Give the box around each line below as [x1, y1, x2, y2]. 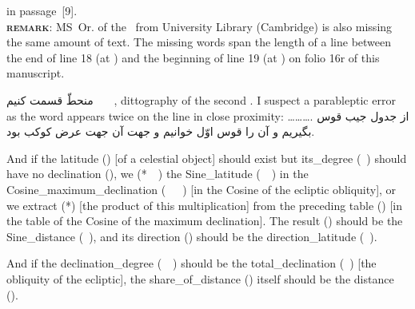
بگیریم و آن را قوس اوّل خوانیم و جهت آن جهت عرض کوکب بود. [6, 123, 315, 140]
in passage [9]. [6, 2, 78, 18]
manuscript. [6, 65, 65, 81]
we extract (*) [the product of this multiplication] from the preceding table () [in [6, 196, 402, 213]
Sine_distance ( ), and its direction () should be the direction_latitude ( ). [6, 228, 377, 244]
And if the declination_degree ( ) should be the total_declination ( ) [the [6, 255, 377, 271]
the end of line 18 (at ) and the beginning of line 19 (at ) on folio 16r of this [6, 49, 380, 65]
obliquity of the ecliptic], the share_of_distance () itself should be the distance [6, 270, 394, 287]
